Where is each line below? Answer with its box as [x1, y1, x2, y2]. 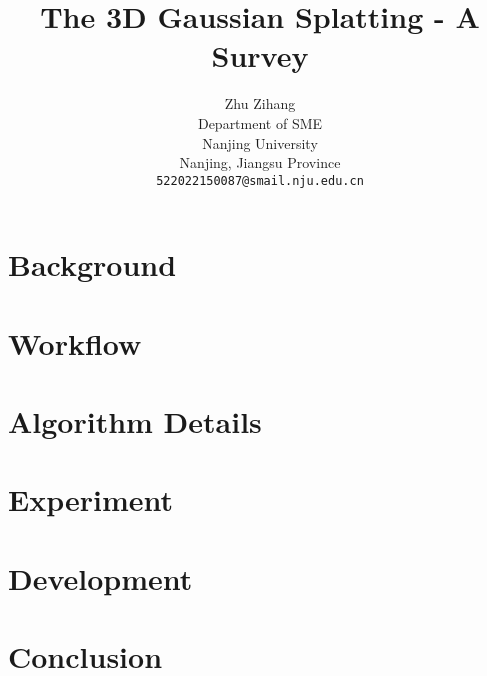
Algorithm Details [8, 401, 262, 442]
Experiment [8, 479, 174, 520]
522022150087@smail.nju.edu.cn [156, 173, 364, 188]
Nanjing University [202, 132, 318, 153]
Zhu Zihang [224, 93, 296, 114]
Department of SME [197, 112, 323, 133]
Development [8, 557, 193, 598]
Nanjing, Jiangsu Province [179, 152, 341, 173]
